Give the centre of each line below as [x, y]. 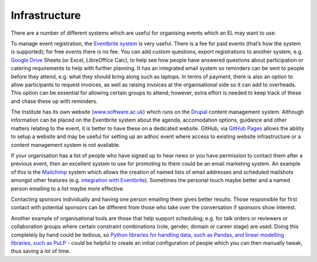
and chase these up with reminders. [54, 101]
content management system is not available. [65, 145]
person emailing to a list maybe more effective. [68, 189]
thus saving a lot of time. [41, 251]
